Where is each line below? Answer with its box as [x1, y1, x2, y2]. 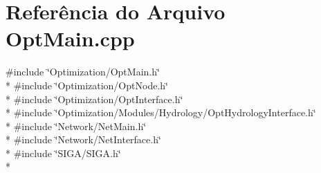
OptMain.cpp [6, 24, 135, 53]
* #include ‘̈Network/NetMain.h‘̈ [6, 118, 147, 133]
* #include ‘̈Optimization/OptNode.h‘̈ [6, 78, 168, 92]
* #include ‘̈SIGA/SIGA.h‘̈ [6, 145, 121, 160]
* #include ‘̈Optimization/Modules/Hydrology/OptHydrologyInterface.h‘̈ [6, 105, 316, 120]
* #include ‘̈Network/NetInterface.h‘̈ [6, 132, 161, 147]
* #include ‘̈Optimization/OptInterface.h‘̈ [6, 91, 183, 106]
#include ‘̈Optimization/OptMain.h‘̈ [6, 64, 160, 79]
